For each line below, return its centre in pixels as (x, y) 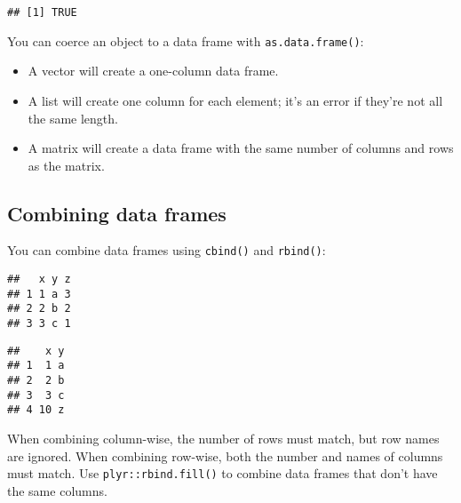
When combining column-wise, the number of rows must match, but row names (223, 439)
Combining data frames (117, 213)
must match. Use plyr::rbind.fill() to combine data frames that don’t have (223, 473)
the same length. (73, 118)
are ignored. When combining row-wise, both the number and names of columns (225, 455)
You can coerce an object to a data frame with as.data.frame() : (186, 40)
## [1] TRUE (42, 12)
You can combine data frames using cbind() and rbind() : (167, 250)
